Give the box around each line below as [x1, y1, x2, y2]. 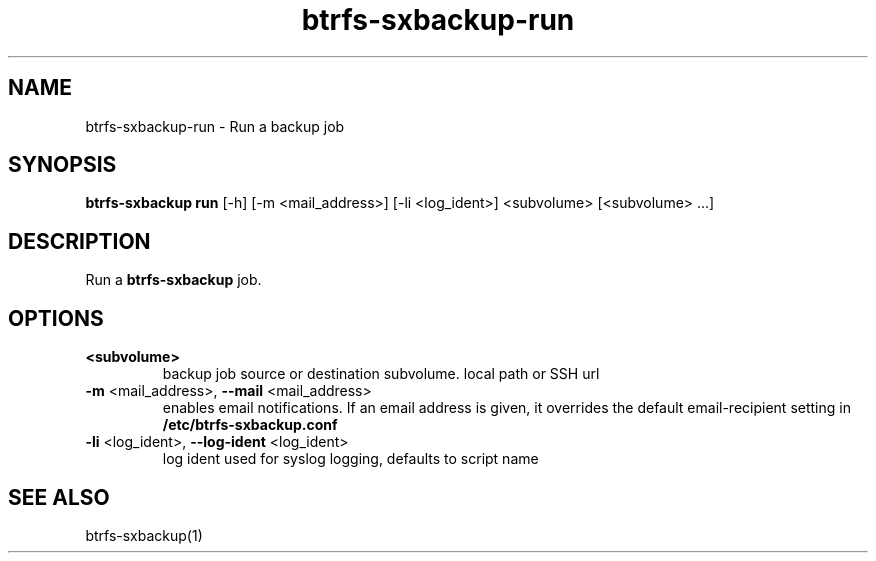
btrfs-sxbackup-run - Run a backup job [85, 117, 345, 135]
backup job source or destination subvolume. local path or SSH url [162, 365, 600, 383]
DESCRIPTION [8, 228, 151, 254]
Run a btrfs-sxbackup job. [85, 271, 262, 289]
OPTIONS [8, 305, 104, 331]
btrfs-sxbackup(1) [85, 526, 203, 544]
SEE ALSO [8, 484, 110, 510]
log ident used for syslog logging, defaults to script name [162, 450, 539, 468]
